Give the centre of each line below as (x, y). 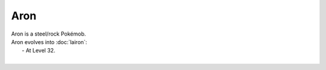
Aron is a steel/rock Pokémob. (49, 34)
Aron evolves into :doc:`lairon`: (49, 42)
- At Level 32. (39, 51)
